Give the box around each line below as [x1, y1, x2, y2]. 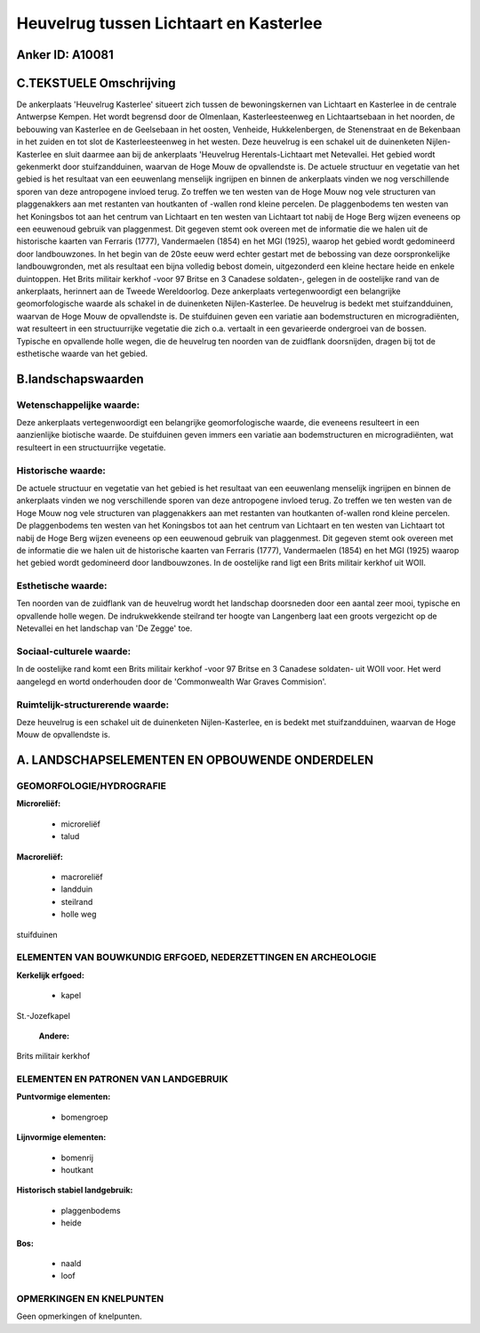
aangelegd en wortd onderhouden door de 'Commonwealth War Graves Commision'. [16, 676, 327, 687]
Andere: [38, 1030, 70, 1041]
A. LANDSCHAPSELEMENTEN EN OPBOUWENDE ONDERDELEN [16, 753, 374, 768]
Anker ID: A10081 [16, 47, 115, 62]
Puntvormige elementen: [16, 1091, 111, 1103]
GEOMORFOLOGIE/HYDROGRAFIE [16, 780, 166, 792]
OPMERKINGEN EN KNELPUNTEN [16, 1293, 164, 1305]
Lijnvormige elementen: [16, 1132, 107, 1143]
